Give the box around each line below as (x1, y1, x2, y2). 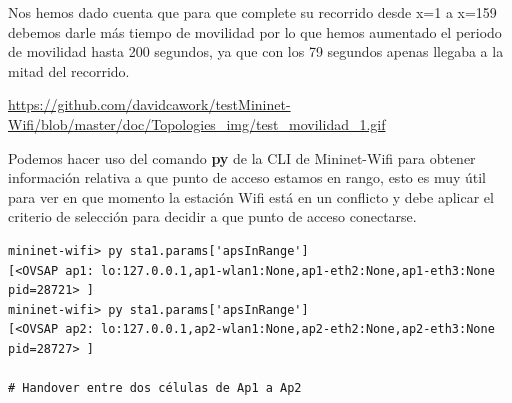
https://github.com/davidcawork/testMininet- (8, 94, 291, 115)
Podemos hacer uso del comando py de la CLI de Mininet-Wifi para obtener (8, 147, 476, 168)
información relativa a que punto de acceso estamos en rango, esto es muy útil (8, 167, 487, 188)
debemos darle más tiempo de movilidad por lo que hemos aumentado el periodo (8, 21, 502, 42)
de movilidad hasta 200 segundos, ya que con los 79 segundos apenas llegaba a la (8, 41, 504, 62)
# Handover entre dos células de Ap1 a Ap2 (8, 381, 302, 396)
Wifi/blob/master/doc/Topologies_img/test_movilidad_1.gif (8, 113, 386, 134)
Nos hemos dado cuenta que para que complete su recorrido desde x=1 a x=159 (8, 2, 497, 22)
